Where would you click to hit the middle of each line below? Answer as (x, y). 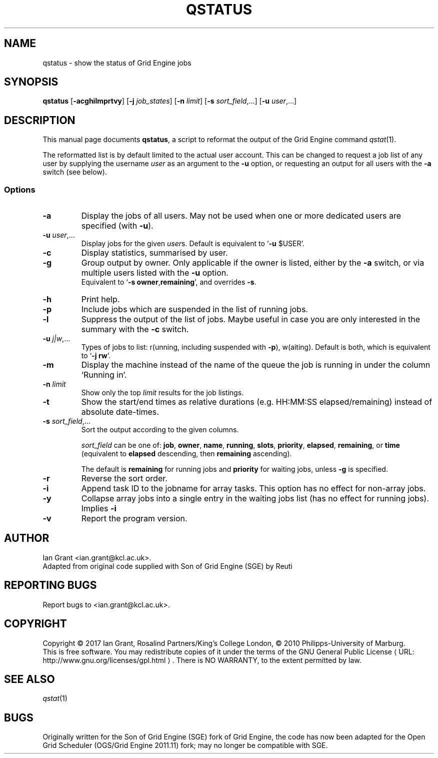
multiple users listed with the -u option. (155, 273)
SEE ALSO (29, 679)
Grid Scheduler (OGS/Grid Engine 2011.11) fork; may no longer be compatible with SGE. (185, 745)
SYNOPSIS (31, 82)
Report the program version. (134, 519)
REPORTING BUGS (50, 585)
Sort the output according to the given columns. (160, 430)
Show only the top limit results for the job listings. (162, 393)
